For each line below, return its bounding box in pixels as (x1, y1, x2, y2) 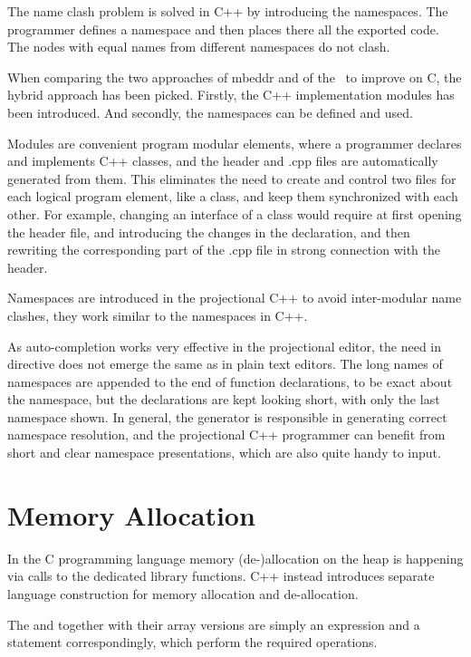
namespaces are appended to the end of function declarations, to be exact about (7, 372, 453, 391)
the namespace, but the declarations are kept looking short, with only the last (7, 390, 440, 409)
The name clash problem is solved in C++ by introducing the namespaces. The (7, 2, 448, 20)
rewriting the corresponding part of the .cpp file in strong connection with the (7, 240, 440, 259)
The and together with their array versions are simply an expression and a (7, 614, 420, 633)
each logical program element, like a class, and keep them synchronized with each (7, 187, 458, 206)
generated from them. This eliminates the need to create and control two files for (7, 169, 457, 188)
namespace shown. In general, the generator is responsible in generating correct (7, 407, 447, 426)
